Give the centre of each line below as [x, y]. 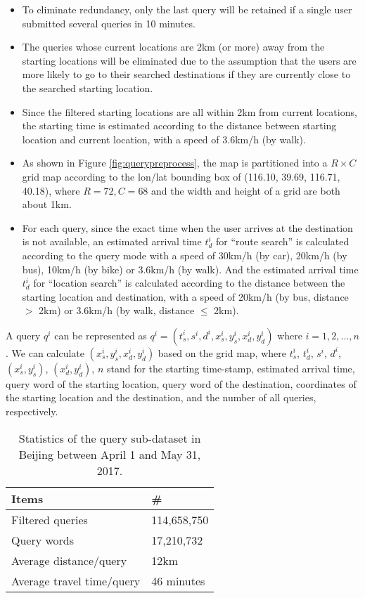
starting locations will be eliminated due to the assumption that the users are [189, 60]
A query [23, 335]
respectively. [32, 411]
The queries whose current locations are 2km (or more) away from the [173, 47]
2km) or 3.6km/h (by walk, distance [117, 310]
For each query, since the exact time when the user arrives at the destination [187, 227]
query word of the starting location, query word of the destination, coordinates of [181, 383]
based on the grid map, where [222, 352]
